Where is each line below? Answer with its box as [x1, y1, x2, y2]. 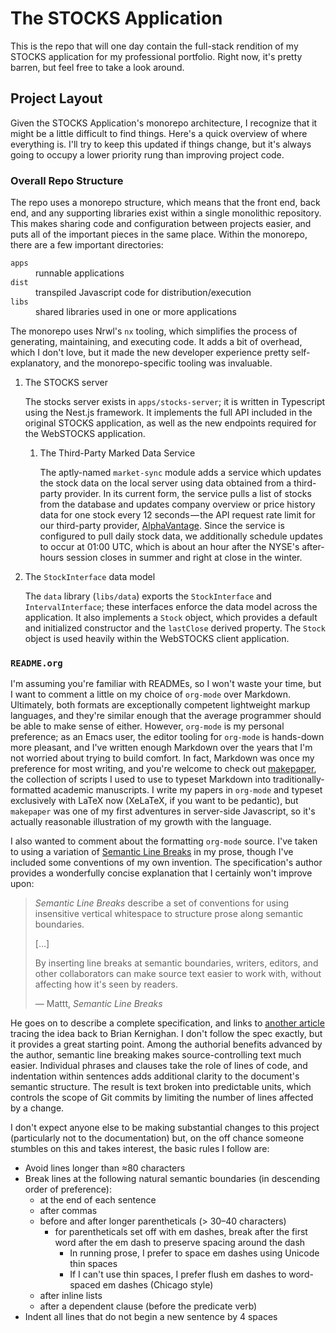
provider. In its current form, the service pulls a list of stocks [64, 488, 312, 500]
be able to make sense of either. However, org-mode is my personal [10, 720, 285, 732]
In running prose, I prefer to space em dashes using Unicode [69, 1247, 320, 1259]
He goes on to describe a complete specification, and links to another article [10, 1017, 325, 1029]
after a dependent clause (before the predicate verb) [39, 1300, 258, 1312]
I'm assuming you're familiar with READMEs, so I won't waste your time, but [10, 678, 322, 690]
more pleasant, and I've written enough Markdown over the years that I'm [10, 742, 313, 754]
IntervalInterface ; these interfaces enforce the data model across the [24, 601, 318, 613]
